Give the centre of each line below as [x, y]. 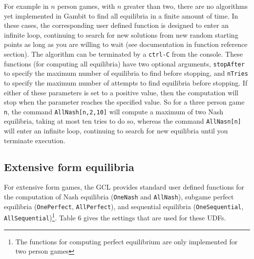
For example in [26, 6]
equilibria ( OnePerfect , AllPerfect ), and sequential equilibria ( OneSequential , [124, 206]
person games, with [86, 6]
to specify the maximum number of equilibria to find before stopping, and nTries [126, 73]
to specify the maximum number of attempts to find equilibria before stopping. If [126, 82]
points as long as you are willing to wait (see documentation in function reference [126, 44]
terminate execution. [35, 140]
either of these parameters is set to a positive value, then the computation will [121, 92]
